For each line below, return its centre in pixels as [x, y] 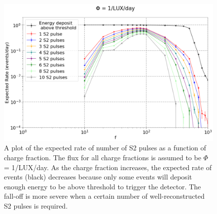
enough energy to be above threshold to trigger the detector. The [103, 186]
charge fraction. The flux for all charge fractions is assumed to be [103, 158]
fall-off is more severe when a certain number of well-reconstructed [104, 196]
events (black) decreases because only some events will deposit [98, 177]
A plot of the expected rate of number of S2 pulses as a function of [105, 148]
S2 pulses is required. [36, 205]
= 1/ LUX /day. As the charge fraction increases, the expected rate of [108, 167]
